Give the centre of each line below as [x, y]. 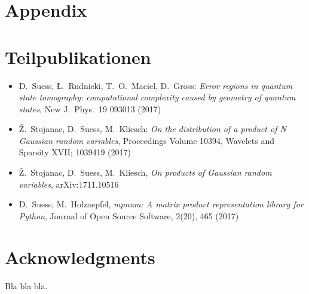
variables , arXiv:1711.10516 [69, 184]
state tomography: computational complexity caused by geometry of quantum [157, 97]
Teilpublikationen [78, 56]
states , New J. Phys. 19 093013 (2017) [90, 108]
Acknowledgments [80, 257]
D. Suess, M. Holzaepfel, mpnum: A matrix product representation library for [161, 204]
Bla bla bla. [26, 285]
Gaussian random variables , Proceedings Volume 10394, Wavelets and [146, 140]
